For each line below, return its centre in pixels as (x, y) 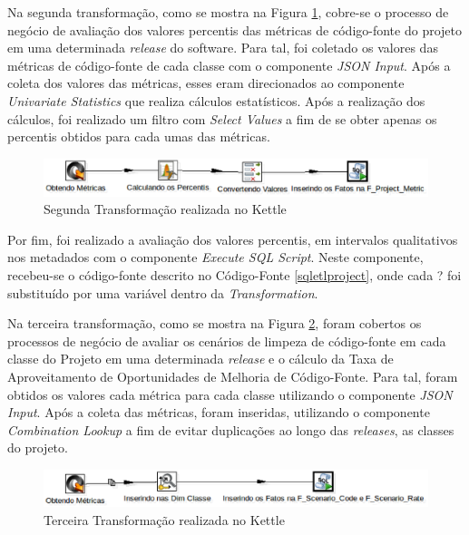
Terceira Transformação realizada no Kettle (164, 519)
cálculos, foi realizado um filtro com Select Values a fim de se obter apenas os (222, 118)
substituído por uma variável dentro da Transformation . (163, 292)
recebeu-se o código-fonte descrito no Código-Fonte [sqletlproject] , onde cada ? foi (234, 274)
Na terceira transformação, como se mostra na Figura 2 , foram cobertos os (215, 323)
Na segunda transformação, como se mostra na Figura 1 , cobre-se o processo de (228, 12)
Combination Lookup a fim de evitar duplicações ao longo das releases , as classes (231, 429)
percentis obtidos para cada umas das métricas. (139, 136)
